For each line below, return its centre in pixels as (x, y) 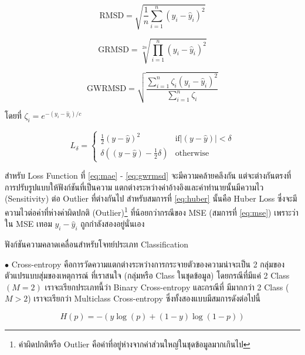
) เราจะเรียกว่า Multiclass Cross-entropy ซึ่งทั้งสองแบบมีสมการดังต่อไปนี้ (144, 298)
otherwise (192, 153)
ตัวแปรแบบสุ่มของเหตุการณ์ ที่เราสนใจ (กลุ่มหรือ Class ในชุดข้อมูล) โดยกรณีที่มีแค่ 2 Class (147, 275)
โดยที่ (13, 115)
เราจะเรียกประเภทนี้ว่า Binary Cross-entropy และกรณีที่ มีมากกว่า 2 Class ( (167, 287)
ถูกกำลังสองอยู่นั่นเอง (113, 224)
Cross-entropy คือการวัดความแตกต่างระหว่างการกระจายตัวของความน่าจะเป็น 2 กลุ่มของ (148, 264)
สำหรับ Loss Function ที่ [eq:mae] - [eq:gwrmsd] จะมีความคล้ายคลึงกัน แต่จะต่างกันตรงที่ (148, 175)
